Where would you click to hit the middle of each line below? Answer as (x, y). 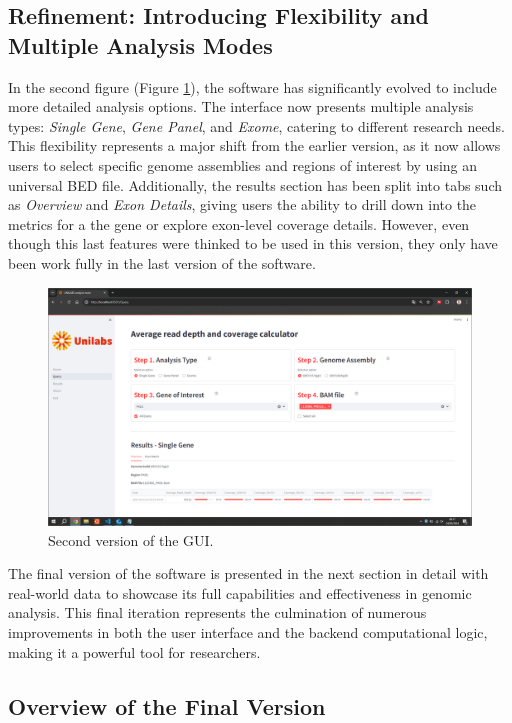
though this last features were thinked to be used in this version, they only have (253, 243)
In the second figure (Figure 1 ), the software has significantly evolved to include (252, 86)
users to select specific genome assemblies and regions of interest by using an (243, 164)
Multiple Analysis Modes (140, 44)
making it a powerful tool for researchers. (134, 651)
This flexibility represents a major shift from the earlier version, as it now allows (254, 145)
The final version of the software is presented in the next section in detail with (248, 573)
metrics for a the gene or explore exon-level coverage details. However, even (239, 223)
